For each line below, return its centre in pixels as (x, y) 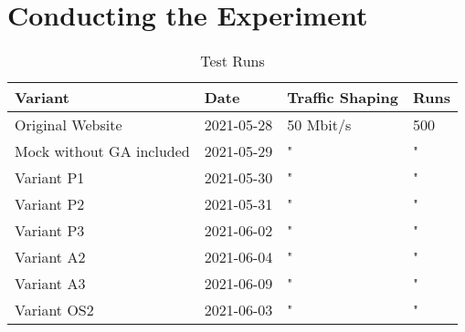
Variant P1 (50, 178)
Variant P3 (50, 231)
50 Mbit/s (319, 125)
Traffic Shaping (343, 98)
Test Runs (232, 61)
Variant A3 (50, 284)
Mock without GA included (102, 151)
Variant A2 (50, 257)
